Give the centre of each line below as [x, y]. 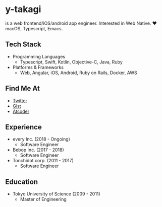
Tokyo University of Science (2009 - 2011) [56, 194]
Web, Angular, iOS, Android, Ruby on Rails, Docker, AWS [78, 73]
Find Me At [23, 88]
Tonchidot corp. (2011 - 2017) [43, 161]
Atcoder [21, 111]
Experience [23, 127]
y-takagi [23, 9]
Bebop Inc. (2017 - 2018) [38, 150]
